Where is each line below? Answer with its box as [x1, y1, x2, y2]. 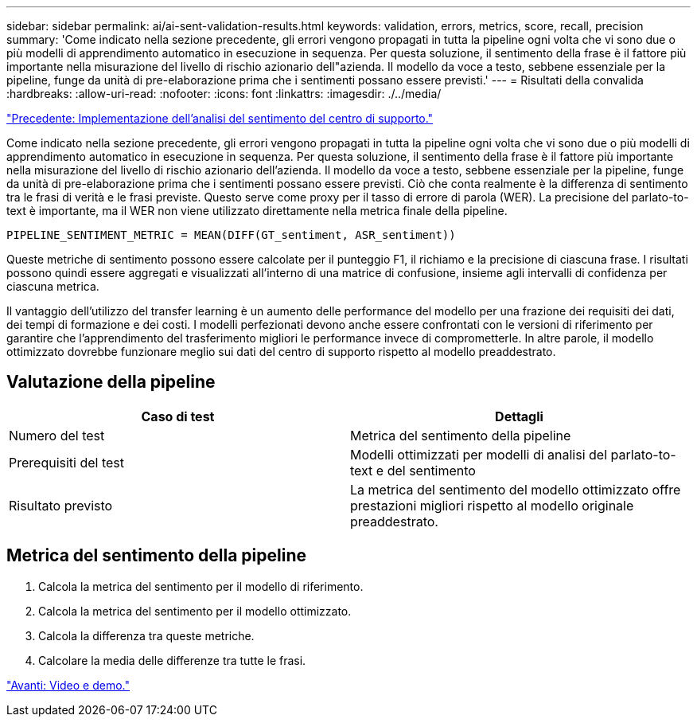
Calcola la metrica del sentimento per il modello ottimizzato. [38, 604, 352, 618]
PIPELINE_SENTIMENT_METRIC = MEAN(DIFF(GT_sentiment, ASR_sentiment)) [6, 229, 456, 241]
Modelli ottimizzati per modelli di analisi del [350, 446, 608, 463]
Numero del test [9, 427, 105, 444]
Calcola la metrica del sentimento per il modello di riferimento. [38, 579, 364, 593]
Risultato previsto [9, 497, 113, 514]
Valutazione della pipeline [6, 372, 216, 393]
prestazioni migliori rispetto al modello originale [350, 497, 634, 514]
